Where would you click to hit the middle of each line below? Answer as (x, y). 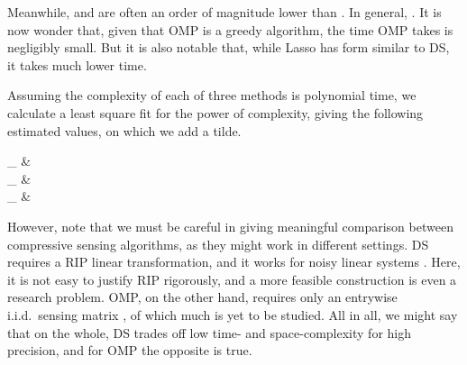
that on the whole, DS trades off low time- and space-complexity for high (210, 332)
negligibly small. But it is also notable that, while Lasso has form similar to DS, (229, 47)
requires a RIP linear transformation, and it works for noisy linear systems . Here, (234, 262)
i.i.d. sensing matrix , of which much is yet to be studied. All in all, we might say (233, 314)
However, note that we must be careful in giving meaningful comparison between (230, 226)
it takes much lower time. (77, 64)
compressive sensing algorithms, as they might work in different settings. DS (218, 244)
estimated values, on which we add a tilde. (124, 130)
